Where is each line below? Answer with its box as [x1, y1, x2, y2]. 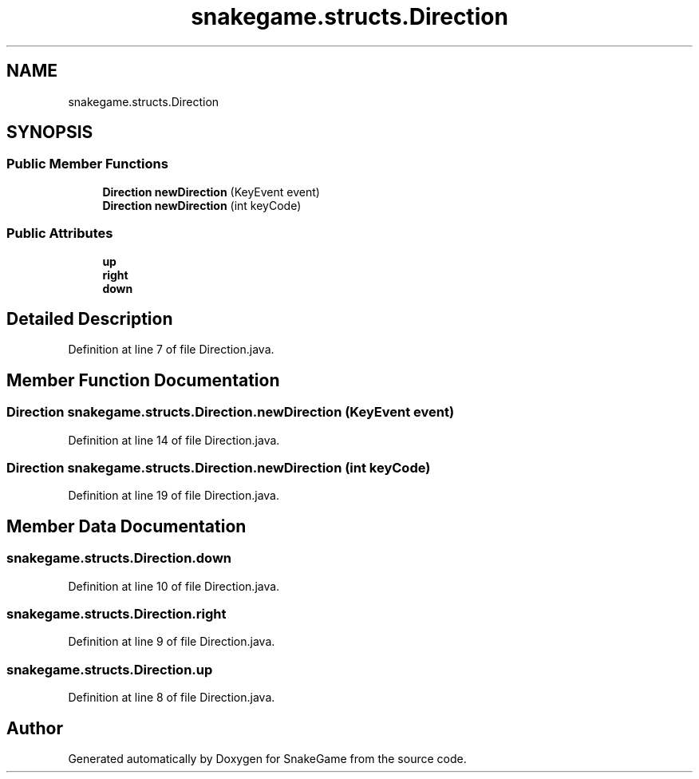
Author [6, 718, 63, 738]
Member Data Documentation [6, 516, 247, 536]
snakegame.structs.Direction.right [6, 605, 227, 622]
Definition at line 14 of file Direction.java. [68, 433, 280, 447]
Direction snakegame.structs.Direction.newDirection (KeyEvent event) [6, 404, 455, 421]
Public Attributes [6, 225, 113, 242]
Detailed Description [6, 308, 173, 329]
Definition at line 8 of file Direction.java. [68, 690, 275, 705]
